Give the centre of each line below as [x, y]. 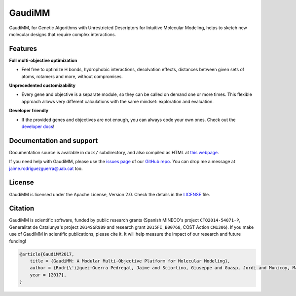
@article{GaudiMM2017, [47, 254]
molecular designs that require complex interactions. [62, 34]
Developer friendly [29, 111]
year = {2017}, [48, 275]
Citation [22, 208]
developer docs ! [38, 127]
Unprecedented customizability [42, 85]
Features [23, 49]
